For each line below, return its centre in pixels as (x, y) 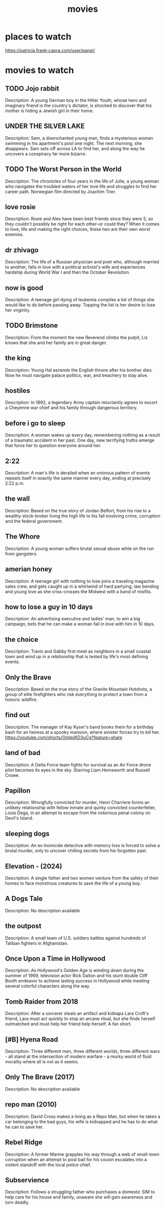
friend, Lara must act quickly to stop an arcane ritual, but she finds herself (80, 1019)
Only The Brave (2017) (40, 1077)
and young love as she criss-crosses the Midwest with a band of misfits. (79, 591)
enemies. (14, 234)
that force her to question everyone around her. (53, 445)
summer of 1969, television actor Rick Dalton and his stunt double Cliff (76, 976)
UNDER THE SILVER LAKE (45, 126)
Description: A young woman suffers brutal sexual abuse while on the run (80, 548)
